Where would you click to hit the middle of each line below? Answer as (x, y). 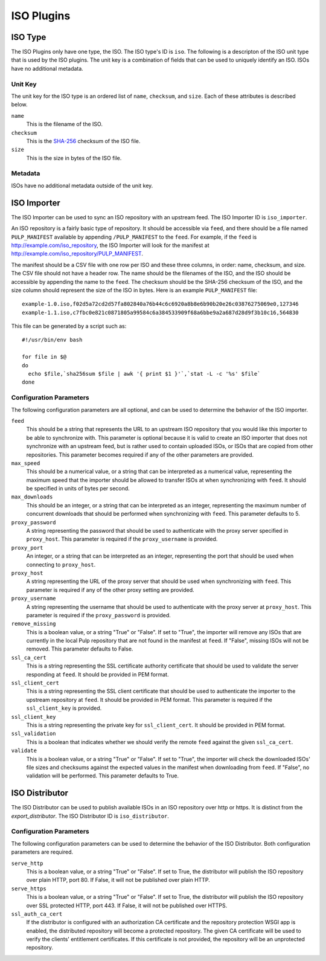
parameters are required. (42, 852)
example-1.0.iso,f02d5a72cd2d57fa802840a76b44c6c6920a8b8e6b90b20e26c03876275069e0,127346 (160, 304)
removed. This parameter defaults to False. (80, 649)
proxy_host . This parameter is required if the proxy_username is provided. (122, 539)
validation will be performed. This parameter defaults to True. (103, 776)
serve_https (29, 889)
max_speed (26, 463)
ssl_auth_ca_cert (37, 914)
